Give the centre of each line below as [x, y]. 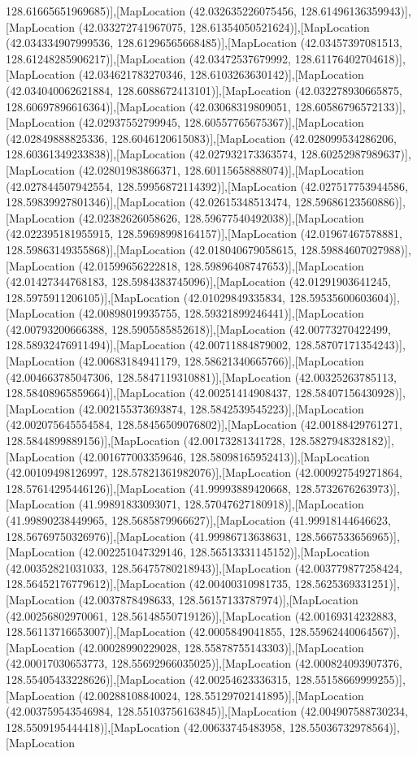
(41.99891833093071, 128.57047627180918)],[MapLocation [221, 504]
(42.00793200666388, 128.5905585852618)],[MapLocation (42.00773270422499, [198, 329]
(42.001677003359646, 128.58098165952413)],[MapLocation [224, 456]
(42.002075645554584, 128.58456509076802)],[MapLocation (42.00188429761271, [204, 424]
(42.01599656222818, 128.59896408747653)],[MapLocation [221, 265]
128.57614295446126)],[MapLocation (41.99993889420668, [149, 488]
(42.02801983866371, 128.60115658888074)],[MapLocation [221, 169]
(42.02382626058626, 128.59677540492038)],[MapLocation [221, 217]
